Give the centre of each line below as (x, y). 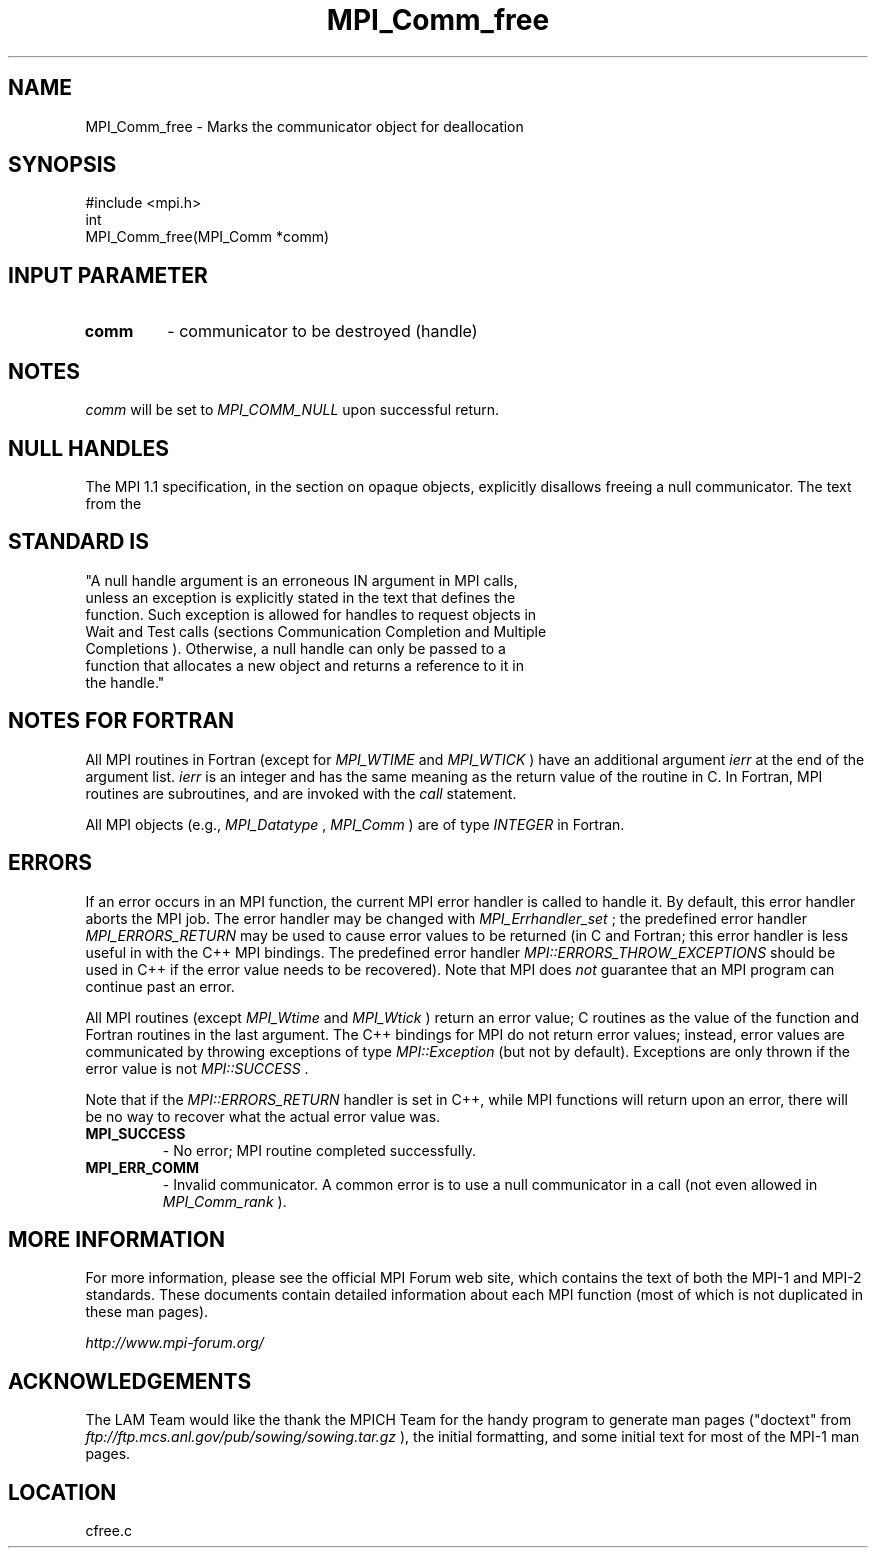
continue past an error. (160, 986)
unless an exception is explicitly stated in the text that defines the (300, 597)
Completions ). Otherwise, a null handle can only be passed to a (295, 648)
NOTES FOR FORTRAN (121, 721)
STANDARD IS (78, 542)
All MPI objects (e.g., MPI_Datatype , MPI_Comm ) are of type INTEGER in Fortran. (355, 824)
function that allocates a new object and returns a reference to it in (304, 665)
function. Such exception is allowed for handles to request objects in (311, 614)
